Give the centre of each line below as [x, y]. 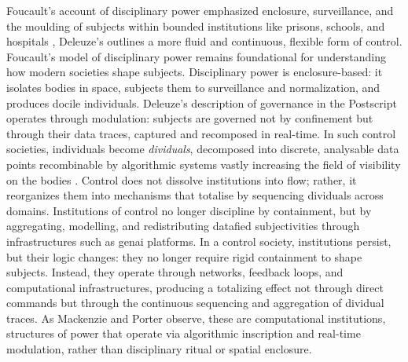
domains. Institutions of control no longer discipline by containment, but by [189, 210]
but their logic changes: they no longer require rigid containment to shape [184, 256]
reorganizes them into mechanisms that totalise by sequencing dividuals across [195, 195]
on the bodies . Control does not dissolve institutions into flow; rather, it [182, 179]
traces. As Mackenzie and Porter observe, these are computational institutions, [196, 318]
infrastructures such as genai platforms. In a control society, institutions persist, [199, 241]
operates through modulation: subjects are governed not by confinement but [190, 118]
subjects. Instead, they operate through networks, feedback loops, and [175, 272]
